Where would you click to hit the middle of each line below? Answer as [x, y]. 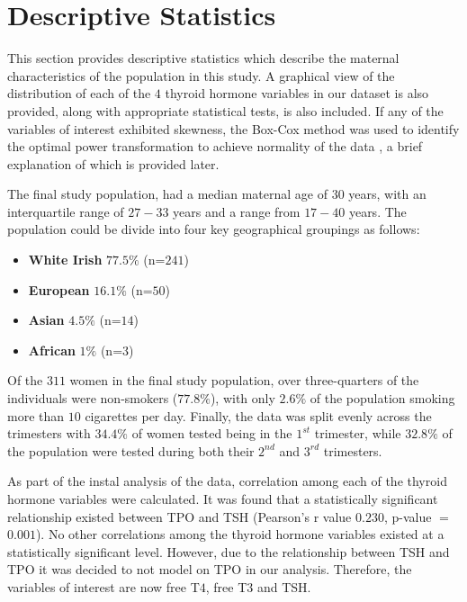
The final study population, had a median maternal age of [167, 194]
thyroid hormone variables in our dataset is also [297, 93]
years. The [377, 211]
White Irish [65, 260]
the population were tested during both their [131, 450]
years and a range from [237, 211]
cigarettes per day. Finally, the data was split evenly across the [258, 415]
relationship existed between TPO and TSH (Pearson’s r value [180, 516]
